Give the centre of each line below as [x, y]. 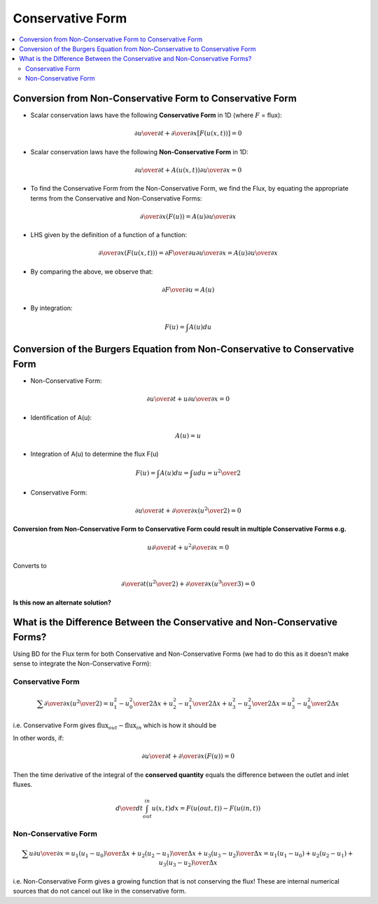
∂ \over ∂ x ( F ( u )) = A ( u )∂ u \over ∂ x [188, 216]
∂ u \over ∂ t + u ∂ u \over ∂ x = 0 [188, 399]
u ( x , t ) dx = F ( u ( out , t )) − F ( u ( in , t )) [206, 809]
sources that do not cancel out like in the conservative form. [100, 891]
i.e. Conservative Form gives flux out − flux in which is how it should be [115, 726]
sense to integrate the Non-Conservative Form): [82, 663]
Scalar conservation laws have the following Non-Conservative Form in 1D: [139, 151]
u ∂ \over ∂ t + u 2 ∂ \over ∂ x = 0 [188, 547]
